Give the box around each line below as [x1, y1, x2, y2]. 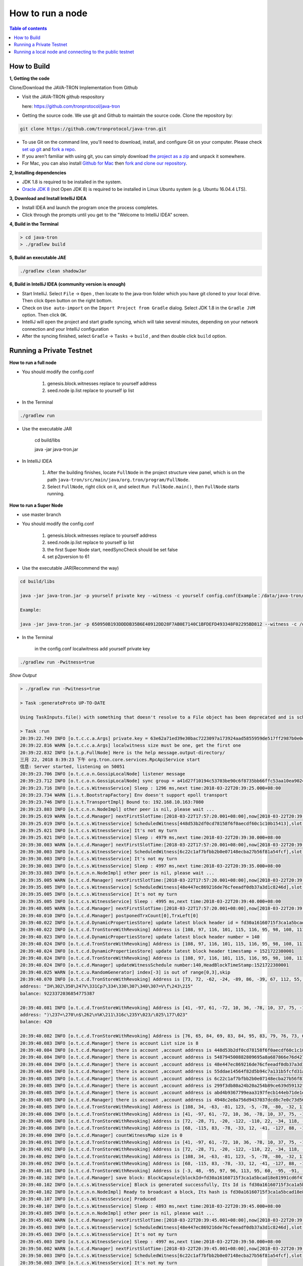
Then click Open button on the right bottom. [22, 298, 113, 304]
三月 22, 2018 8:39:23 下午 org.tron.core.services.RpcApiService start [20, 757, 200, 762]
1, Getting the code [9, 75, 50, 81]
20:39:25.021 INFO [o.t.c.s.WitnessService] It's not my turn [20, 827, 177, 833]
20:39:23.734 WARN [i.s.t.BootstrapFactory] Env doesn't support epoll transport [20, 792, 228, 798]
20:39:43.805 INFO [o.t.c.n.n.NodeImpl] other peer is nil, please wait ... [20, 1210, 215, 1216]
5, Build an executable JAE [9, 255, 67, 261]
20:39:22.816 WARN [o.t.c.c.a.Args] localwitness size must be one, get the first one [20, 742, 241, 748]
